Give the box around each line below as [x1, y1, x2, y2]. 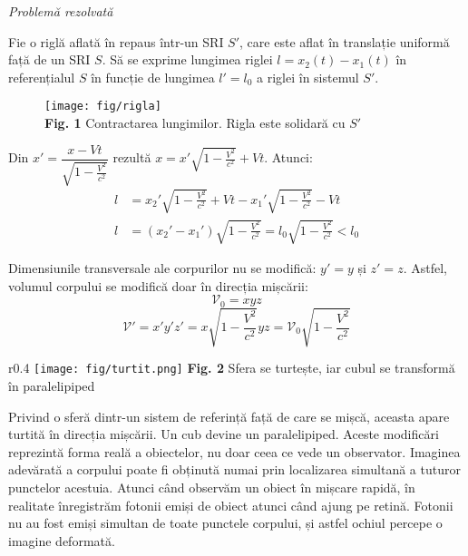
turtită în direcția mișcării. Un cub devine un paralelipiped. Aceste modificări [8, 424, 439, 444]
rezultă [112, 148, 151, 167]
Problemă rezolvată [8, 2, 113, 20]
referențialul [8, 67, 75, 86]
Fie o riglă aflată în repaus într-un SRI [8, 32, 224, 51]
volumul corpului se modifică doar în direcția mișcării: [8, 276, 308, 295]
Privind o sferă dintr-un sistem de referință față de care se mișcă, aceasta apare [8, 406, 450, 425]
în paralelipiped [8, 376, 95, 395]
